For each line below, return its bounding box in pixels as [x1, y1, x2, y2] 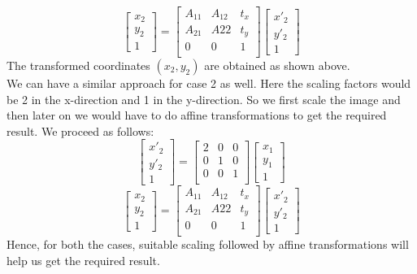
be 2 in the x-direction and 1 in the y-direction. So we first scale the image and [7, 90, 401, 107]
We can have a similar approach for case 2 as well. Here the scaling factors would [7, 75, 411, 92]
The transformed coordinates [7, 57, 150, 74]
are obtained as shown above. [204, 57, 350, 74]
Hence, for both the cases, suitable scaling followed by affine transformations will [7, 236, 409, 253]
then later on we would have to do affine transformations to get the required [7, 107, 387, 124]
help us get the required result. [7, 252, 160, 269]
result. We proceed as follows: [7, 122, 154, 139]
